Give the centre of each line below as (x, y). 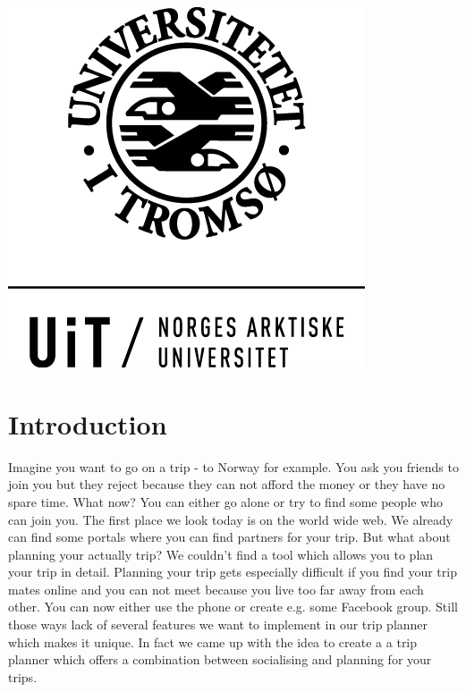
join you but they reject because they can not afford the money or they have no (227, 484)
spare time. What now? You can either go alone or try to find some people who (226, 501)
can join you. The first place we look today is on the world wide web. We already (231, 519)
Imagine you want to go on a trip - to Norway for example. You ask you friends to (233, 466)
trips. (23, 676)
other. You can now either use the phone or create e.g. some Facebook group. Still (233, 607)
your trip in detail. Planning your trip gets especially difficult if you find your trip (233, 572)
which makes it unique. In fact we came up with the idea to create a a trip (213, 641)
